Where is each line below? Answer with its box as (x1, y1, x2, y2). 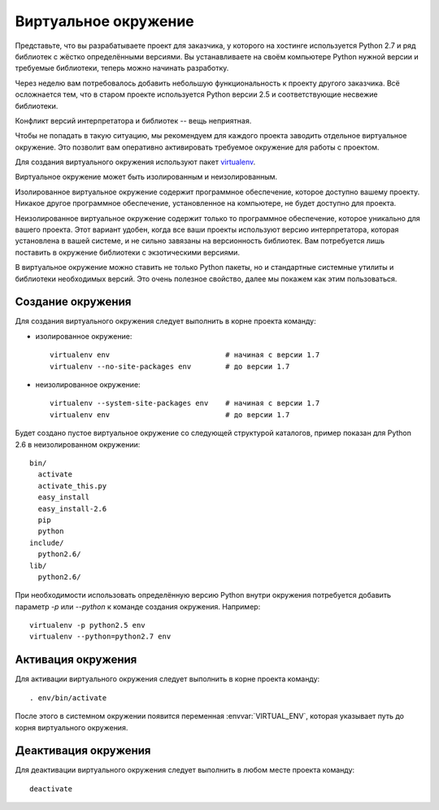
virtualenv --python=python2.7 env (29, 632, 172, 642)
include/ (29, 538, 64, 547)
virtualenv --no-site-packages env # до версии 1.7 (50, 362, 290, 371)
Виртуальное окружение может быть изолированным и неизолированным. (15, 172, 278, 182)
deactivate (29, 784, 73, 793)
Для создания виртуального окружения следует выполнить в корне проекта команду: (15, 316, 316, 326)
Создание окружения (15, 295, 132, 309)
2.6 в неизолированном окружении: (15, 439, 141, 449)
